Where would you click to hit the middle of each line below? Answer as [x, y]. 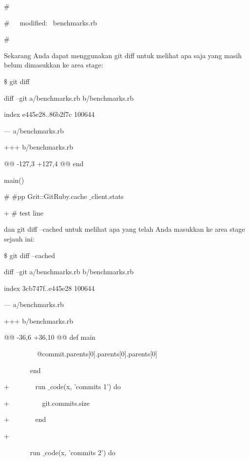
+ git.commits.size [47, 403]
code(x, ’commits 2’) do [80, 452]
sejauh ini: [19, 238]
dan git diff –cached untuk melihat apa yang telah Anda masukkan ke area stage [124, 229]
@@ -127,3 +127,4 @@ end [44, 163]
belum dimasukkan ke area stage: [54, 65]
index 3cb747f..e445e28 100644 [49, 288]
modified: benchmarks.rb [58, 22]
